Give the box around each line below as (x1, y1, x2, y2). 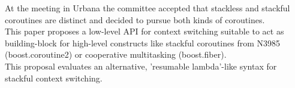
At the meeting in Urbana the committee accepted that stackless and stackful (5, 2, 290, 14)
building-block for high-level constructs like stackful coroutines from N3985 (5, 36, 280, 49)
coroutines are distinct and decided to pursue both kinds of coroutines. (5, 13, 265, 26)
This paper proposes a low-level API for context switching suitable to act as (5, 25, 284, 37)
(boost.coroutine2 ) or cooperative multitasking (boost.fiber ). (5, 48, 227, 61)
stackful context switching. (5, 71, 103, 84)
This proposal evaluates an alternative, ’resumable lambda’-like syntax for (5, 59, 277, 72)
